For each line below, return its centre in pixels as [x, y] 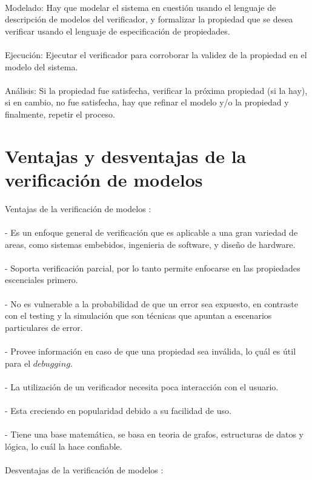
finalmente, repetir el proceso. [60, 114]
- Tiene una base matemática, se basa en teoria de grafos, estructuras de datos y [154, 434]
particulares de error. [44, 327]
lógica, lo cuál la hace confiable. [64, 446]
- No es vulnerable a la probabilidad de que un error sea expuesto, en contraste [151, 303]
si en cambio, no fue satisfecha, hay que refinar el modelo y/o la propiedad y [147, 102]
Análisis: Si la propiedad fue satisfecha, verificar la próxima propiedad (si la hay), [156, 90]
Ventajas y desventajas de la [126, 155]
